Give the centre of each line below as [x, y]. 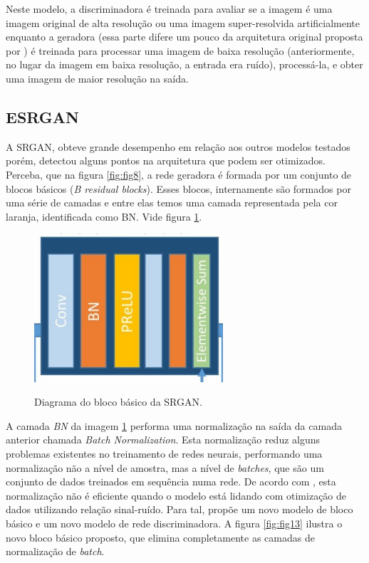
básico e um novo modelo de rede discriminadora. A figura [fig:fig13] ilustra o [174, 523]
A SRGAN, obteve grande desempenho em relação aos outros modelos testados [178, 146]
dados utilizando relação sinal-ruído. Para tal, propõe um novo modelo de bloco [180, 509]
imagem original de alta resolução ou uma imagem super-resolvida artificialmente [183, 22]
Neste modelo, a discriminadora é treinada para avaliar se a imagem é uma [169, 9]
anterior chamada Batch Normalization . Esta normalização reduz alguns [163, 440]
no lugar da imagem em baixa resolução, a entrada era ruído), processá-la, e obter [184, 64]
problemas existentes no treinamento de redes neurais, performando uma [164, 453]
